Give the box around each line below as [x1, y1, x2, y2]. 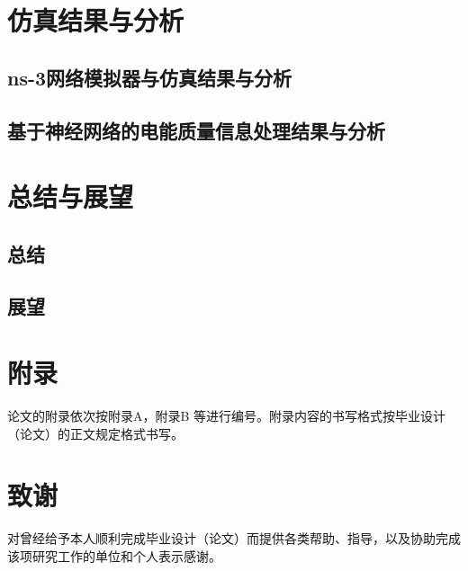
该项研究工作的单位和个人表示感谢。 [7, 546, 221, 565]
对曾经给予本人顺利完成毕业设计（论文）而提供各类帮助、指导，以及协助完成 [7, 529, 461, 548]
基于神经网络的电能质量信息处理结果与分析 [7, 116, 385, 144]
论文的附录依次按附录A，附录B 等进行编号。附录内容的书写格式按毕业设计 [7, 406, 446, 424]
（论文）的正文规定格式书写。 [7, 424, 184, 442]
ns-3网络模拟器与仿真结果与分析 [7, 63, 292, 91]
